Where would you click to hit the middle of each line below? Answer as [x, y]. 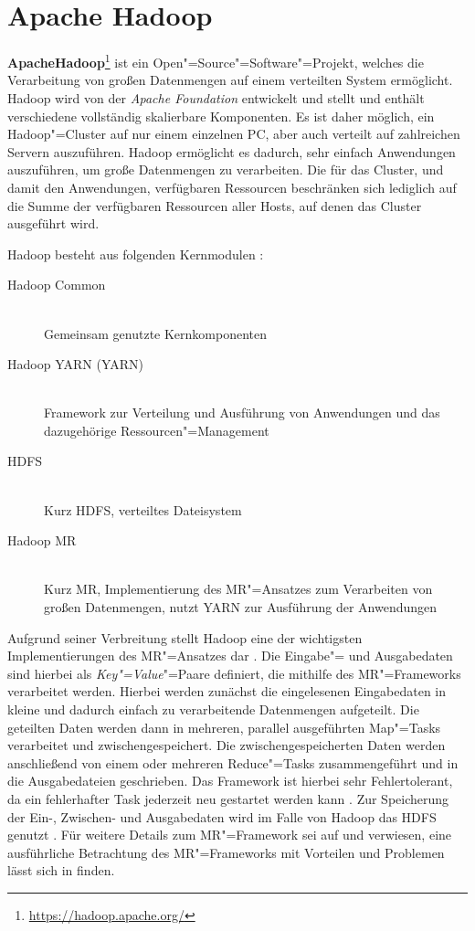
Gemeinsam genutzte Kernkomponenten [156, 333]
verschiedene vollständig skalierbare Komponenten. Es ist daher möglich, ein [221, 116]
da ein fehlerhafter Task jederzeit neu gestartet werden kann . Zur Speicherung [228, 798]
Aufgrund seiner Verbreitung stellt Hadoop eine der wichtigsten [185, 637]
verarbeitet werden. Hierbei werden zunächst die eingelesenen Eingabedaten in [227, 691]
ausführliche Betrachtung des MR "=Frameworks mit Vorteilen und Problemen [226, 852]
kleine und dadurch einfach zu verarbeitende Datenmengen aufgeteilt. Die [213, 709]
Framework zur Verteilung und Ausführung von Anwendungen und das [242, 413]
